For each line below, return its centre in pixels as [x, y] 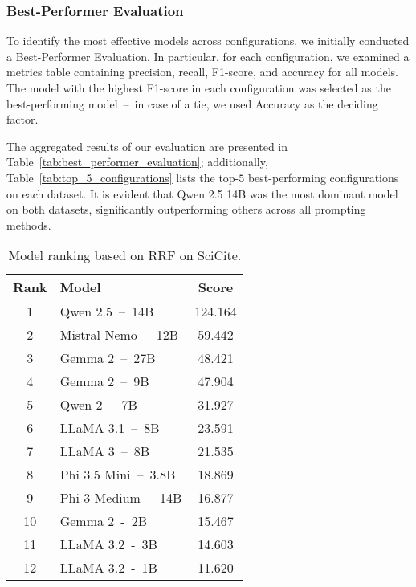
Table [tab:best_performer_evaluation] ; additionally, [137, 162]
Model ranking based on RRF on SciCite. [125, 255]
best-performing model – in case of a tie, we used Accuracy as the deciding [192, 103]
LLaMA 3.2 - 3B [108, 544]
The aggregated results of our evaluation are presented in [147, 146]
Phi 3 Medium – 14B [121, 498]
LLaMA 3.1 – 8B [110, 428]
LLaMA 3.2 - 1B [108, 568]
